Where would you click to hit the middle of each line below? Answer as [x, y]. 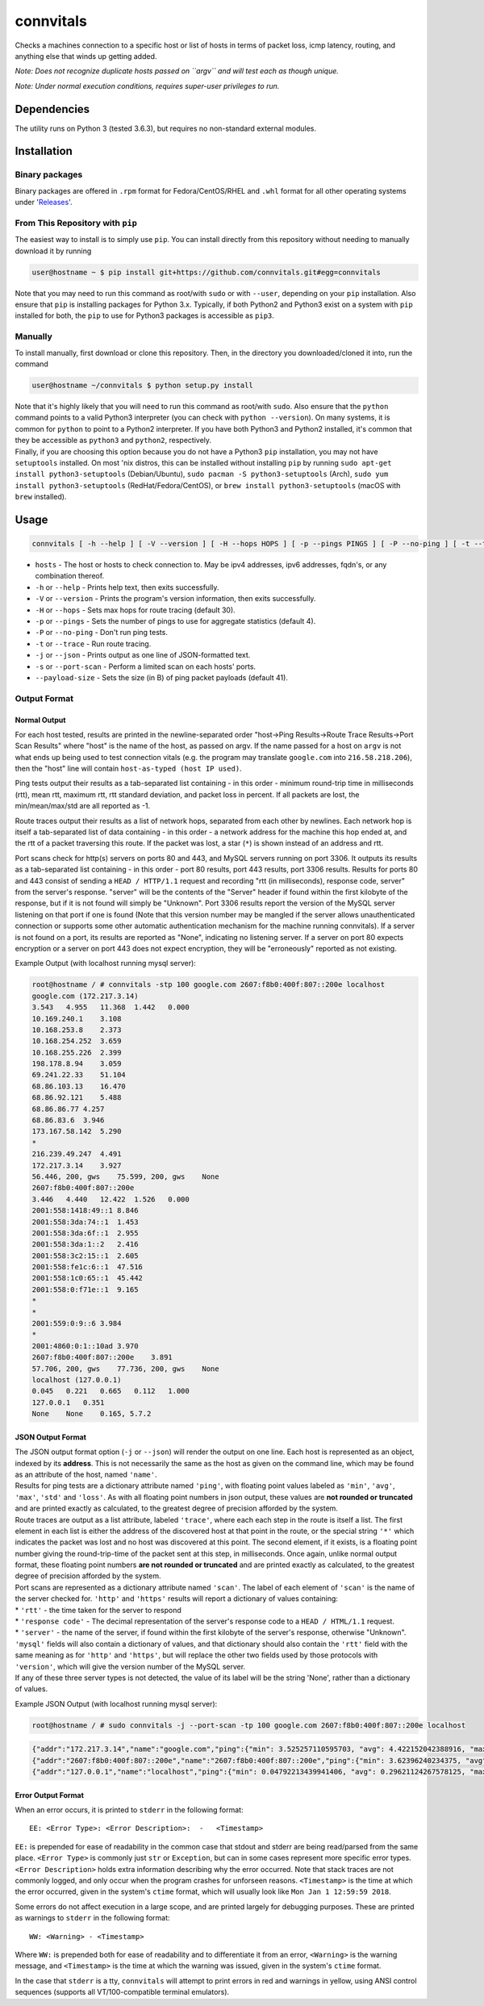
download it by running [53, 251]
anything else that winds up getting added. [86, 56]
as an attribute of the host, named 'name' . [86, 1474]
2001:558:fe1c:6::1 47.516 [87, 1267]
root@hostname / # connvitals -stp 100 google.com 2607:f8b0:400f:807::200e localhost [209, 985]
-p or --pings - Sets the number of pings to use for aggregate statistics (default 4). [175, 621]
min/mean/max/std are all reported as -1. [83, 806]
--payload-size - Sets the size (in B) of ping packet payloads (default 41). [161, 677]
